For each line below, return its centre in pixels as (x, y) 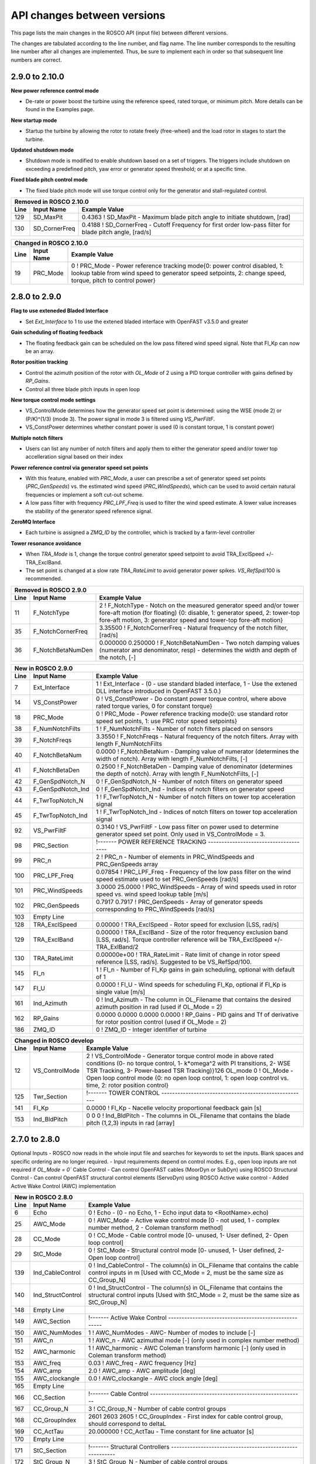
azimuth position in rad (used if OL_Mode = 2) (159, 1007)
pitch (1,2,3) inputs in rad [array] (130, 1123)
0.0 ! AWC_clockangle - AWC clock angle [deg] (153, 1379)
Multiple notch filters (37, 438)
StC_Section (50, 1451)
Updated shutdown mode (42, 150)
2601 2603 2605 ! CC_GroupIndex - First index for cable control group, (186, 1417)
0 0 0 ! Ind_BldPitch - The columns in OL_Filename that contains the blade (188, 1116)
